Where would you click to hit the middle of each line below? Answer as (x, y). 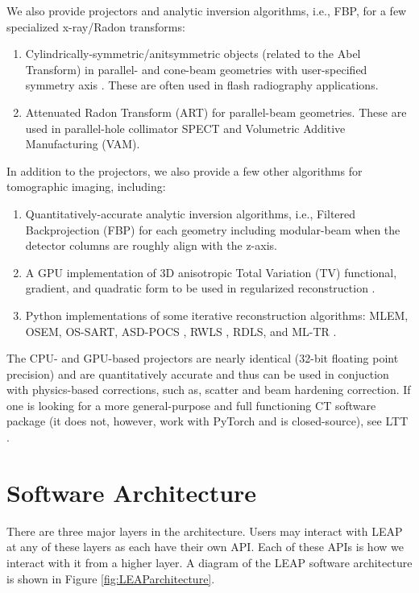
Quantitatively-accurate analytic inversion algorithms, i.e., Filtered (191, 213)
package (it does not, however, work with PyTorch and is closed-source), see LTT (207, 421)
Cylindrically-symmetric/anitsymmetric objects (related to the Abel (193, 54)
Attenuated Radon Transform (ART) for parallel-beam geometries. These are (216, 112)
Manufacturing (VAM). (83, 144)
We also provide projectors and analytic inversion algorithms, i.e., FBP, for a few (207, 10)
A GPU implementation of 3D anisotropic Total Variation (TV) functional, (211, 272)
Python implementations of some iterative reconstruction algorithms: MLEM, (217, 315)
